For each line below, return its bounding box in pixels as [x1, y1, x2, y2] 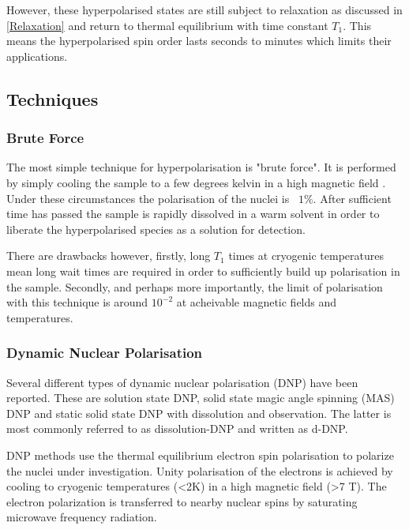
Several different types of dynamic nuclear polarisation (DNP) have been [6, 374, 358, 390]
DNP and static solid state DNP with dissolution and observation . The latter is [6, 404, 392, 421]
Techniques [6, 86, 99, 111]
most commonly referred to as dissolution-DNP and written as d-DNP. [6, 420, 348, 437]
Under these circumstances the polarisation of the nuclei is [6, 190, 290, 206]
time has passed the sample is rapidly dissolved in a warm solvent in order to [6, 205, 380, 222]
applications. [6, 47, 68, 64]
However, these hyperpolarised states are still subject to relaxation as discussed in [6, 2, 403, 17]
